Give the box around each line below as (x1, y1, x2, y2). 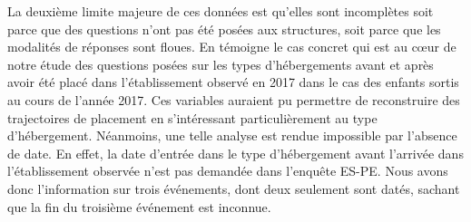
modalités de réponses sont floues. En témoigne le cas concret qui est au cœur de (7, 37, 456, 56)
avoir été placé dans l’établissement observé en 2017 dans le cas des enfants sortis (7, 72, 459, 92)
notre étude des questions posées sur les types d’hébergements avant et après (7, 54, 434, 73)
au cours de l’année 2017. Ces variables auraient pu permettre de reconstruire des (7, 90, 460, 109)
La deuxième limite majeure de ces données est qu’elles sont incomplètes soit (7, 2, 434, 20)
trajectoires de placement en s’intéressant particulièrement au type (7, 108, 378, 127)
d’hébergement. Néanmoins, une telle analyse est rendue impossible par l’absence (7, 126, 457, 145)
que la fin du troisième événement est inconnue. (7, 197, 271, 216)
